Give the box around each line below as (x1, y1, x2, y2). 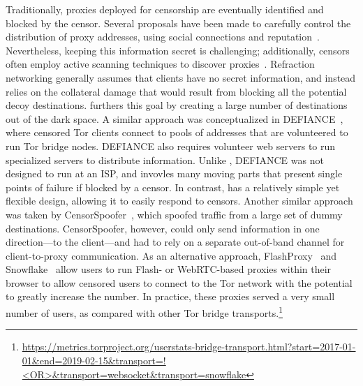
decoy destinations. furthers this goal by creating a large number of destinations (6, 98, 348, 112)
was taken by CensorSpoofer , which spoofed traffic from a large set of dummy (6, 207, 343, 221)
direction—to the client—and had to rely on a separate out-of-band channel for (6, 235, 345, 249)
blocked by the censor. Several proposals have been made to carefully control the (6, 15, 351, 30)
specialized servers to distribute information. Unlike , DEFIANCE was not (6, 152, 324, 167)
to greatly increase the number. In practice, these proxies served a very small (6, 289, 335, 304)
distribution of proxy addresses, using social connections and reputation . (6, 29, 320, 44)
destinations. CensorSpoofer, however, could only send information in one (6, 221, 320, 235)
